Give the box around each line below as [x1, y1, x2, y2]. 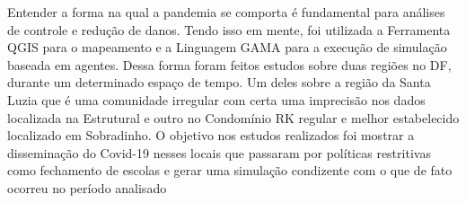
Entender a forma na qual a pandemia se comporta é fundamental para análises [7, 3, 445, 21]
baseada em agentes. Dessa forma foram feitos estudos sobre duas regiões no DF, [7, 55, 452, 74]
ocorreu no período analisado [7, 178, 167, 197]
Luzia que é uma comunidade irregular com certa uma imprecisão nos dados [7, 90, 426, 109]
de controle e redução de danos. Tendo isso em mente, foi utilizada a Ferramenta [7, 20, 451, 39]
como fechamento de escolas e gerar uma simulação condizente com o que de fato [7, 161, 453, 180]
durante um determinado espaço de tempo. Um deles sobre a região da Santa [7, 73, 431, 92]
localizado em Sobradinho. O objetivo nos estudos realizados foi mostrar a [7, 126, 415, 145]
